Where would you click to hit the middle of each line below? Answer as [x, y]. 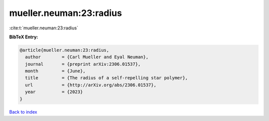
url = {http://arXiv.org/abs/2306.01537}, [91, 85]
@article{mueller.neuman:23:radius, [65, 50]
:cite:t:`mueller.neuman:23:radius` [44, 28]
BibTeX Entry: [24, 37]
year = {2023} [54, 92]
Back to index [23, 112]
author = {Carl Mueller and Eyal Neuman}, [87, 57]
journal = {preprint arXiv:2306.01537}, [83, 64]
